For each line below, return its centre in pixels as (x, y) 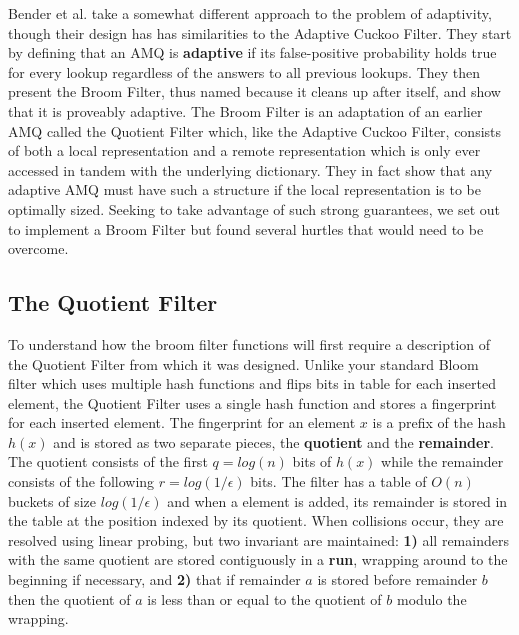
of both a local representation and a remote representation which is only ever (244, 150)
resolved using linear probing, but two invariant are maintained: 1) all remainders (258, 539)
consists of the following (81, 481)
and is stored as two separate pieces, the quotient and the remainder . (273, 441)
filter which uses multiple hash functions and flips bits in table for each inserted (252, 383)
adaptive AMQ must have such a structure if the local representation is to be (245, 189)
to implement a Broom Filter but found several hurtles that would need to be (246, 228)
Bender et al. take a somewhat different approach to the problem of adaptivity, (250, 13)
